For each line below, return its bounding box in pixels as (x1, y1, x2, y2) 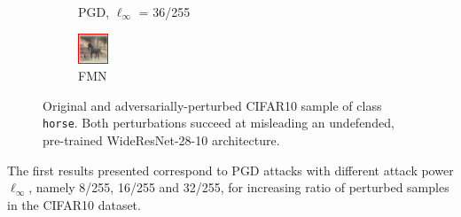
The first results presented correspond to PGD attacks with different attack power (7, 160, 454, 179)
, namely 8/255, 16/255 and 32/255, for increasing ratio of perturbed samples (28, 178, 449, 197)
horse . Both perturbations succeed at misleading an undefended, (43, 113, 395, 132)
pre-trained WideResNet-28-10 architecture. (43, 131, 280, 150)
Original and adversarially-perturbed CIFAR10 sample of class (43, 96, 382, 114)
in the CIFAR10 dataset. (7, 195, 141, 213)
